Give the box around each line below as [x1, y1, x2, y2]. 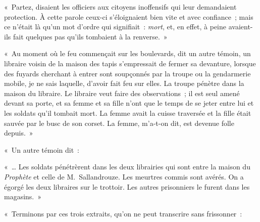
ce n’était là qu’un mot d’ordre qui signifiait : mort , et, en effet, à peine [4, 21, 227, 32]
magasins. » [4, 191, 42, 202]
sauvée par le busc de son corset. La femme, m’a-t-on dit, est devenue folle [4, 117, 234, 128]
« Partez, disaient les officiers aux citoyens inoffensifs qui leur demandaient [4, 2, 237, 12]
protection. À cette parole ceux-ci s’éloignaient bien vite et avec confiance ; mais [4, 11, 253, 22]
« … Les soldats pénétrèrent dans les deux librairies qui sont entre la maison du [4, 161, 250, 172]
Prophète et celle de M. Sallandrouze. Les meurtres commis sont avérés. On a [4, 171, 244, 182]
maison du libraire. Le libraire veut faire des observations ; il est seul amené [4, 87, 240, 98]
